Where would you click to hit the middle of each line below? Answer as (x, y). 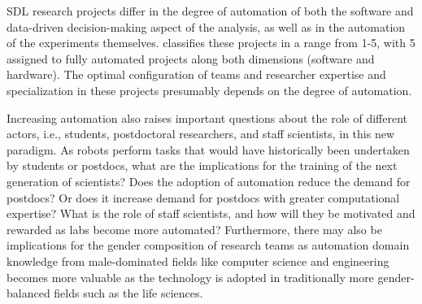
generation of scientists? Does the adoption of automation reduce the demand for (209, 181)
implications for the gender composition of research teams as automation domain (208, 245)
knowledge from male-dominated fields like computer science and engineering (198, 261)
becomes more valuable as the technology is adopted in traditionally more (190, 277)
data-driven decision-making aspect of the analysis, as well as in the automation (206, 26)
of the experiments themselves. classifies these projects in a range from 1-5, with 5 (211, 43)
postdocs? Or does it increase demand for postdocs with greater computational (203, 197)
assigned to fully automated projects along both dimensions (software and (191, 58)
